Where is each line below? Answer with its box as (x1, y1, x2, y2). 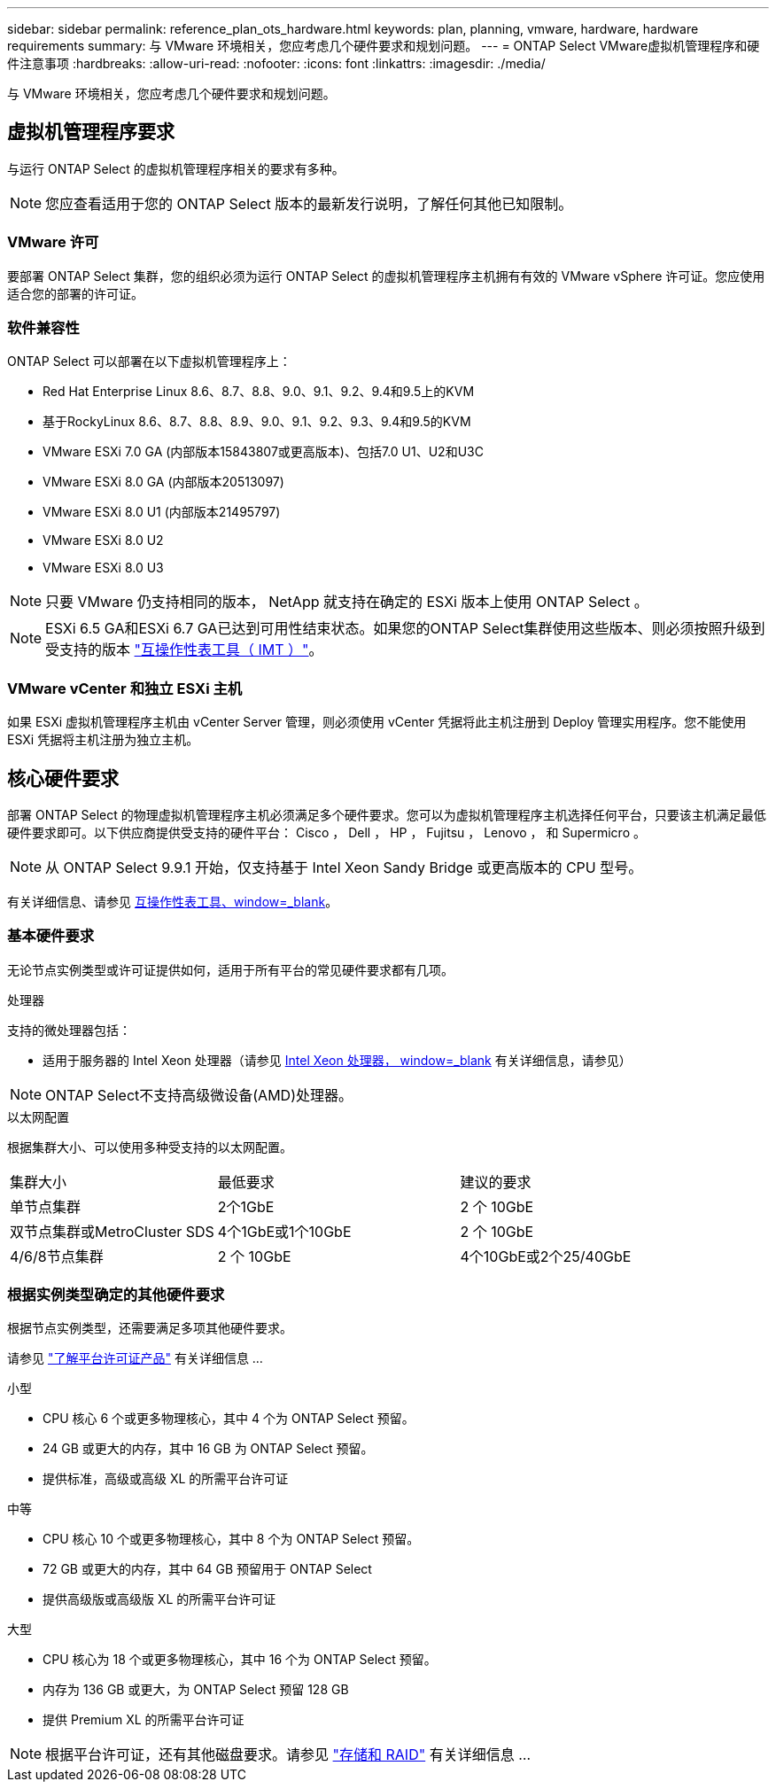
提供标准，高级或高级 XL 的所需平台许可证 (43, 1471, 289, 1487)
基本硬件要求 (7, 927, 95, 945)
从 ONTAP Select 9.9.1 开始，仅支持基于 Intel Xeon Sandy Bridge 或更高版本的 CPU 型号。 (45, 858, 643, 876)
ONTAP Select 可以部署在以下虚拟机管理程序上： (7, 354, 291, 369)
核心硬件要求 (7, 766, 119, 789)
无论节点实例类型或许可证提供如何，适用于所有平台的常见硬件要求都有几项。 (7, 961, 454, 977)
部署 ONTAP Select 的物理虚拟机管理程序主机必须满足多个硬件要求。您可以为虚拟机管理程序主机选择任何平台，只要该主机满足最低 (7, 806, 766, 822)
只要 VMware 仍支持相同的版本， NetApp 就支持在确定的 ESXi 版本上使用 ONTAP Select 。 (45, 593, 648, 611)
